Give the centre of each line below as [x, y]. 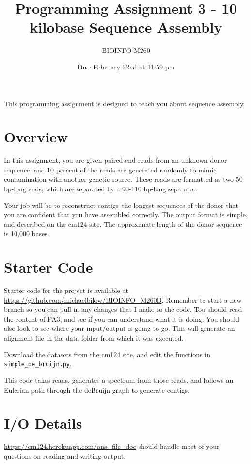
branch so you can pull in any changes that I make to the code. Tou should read [123, 309]
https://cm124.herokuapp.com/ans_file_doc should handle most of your [112, 446]
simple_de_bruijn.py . [38, 364]
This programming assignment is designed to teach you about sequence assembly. [125, 103]
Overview [36, 137]
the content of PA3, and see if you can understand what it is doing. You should [122, 318]
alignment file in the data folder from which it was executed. [94, 338]
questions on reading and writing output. [65, 455]
